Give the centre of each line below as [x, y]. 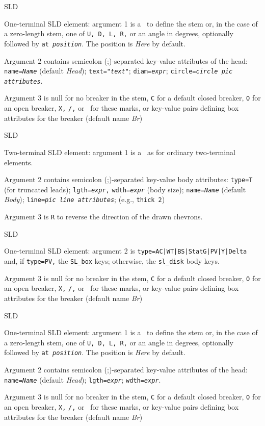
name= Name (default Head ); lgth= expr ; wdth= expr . [83, 379]
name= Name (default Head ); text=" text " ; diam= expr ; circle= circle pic [118, 71]
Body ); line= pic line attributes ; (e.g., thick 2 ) [85, 199]
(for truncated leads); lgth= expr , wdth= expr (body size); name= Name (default [125, 189]
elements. [19, 162]
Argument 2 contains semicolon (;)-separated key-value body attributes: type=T [128, 179]
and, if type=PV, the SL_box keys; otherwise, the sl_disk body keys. [112, 260]
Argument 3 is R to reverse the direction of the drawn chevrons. [103, 217]
